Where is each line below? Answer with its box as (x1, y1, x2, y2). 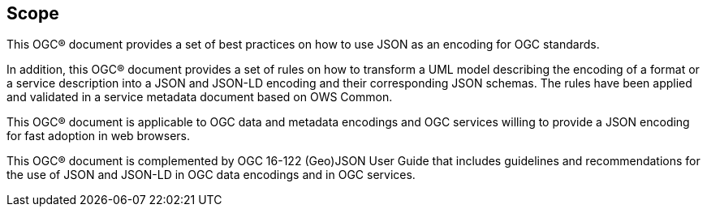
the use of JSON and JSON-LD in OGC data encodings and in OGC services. (6, 168, 416, 182)
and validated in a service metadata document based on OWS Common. (6, 90, 393, 104)
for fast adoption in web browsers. (6, 129, 191, 143)
